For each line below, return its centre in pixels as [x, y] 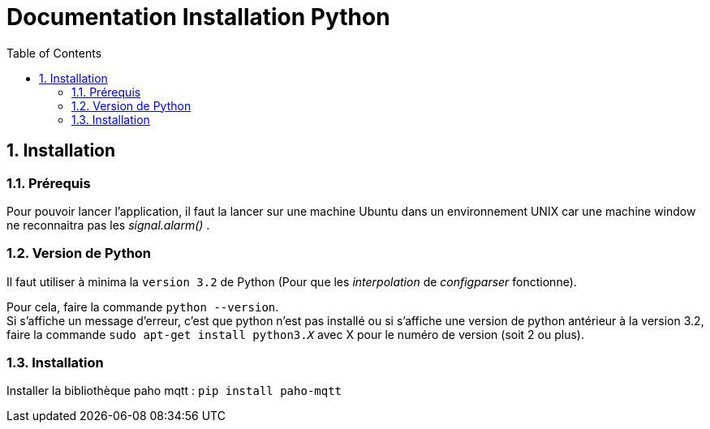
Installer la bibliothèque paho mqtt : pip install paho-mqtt [174, 391]
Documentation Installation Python [198, 17]
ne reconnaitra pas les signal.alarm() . [108, 225]
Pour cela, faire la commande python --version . [143, 307]
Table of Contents [54, 53]
